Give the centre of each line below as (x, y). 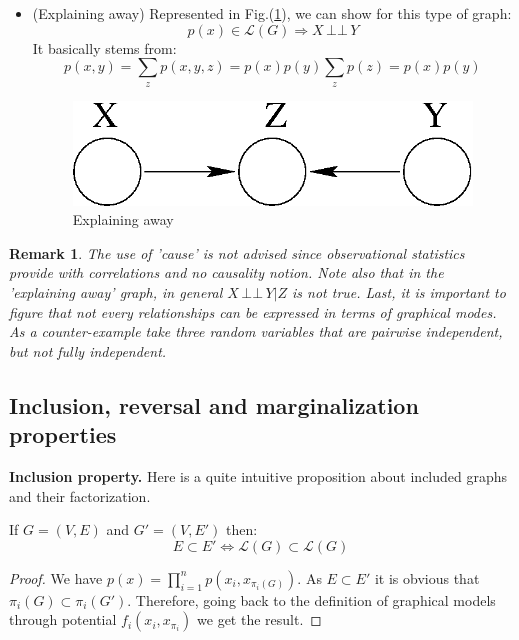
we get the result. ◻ (259, 619)
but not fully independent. (88, 350)
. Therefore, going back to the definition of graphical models (311, 599)
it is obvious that (427, 577)
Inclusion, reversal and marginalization (214, 404)
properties (63, 434)
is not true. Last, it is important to (399, 291)
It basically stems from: (104, 47)
